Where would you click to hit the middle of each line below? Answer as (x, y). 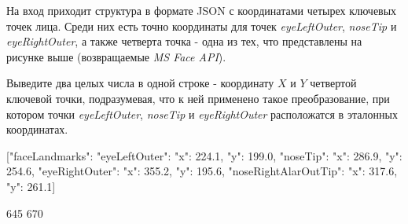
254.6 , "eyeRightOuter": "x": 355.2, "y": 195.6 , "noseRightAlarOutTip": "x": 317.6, (202, 171)
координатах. (37, 129)
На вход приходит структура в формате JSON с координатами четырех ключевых (202, 10)
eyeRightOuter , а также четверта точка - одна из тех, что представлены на (184, 41)
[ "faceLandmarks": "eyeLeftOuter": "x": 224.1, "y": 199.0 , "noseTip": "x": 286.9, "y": (204, 155)
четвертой (333, 83)
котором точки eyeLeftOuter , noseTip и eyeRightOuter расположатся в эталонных (202, 114)
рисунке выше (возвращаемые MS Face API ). (116, 56)
